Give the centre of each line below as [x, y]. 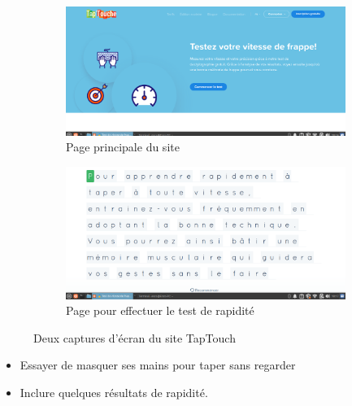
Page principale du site [123, 147]
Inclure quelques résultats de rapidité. [114, 393]
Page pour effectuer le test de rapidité [160, 310]
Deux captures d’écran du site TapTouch [135, 337]
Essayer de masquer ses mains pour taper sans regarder [158, 365]
